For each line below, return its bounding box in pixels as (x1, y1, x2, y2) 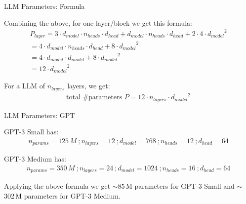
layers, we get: (67, 81, 110, 91)
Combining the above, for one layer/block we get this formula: (4, 17, 192, 28)
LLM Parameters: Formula (4, 1, 85, 11)
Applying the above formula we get (4, 181, 111, 191)
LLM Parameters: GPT (4, 110, 75, 120)
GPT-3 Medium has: (4, 154, 66, 164)
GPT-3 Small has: (4, 126, 59, 137)
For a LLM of (4, 81, 45, 91)
